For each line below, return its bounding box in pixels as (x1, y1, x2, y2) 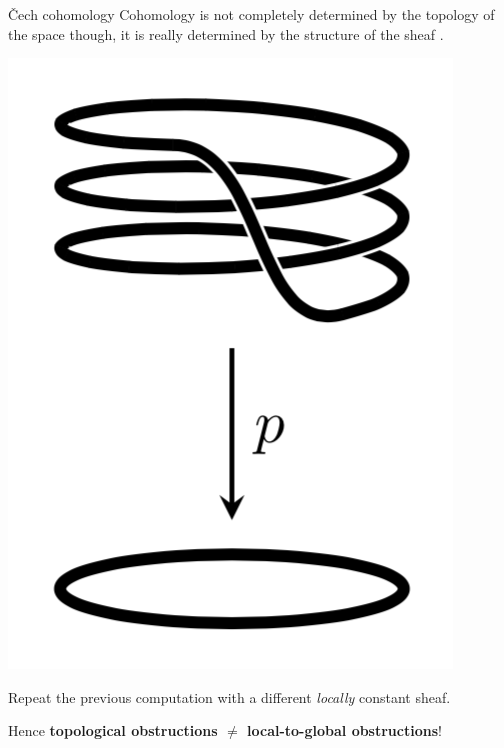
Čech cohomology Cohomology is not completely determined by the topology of (8, 4, 495, 24)
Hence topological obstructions (8, 720, 218, 741)
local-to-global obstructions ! (247, 720, 442, 741)
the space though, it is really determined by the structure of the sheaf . (8, 23, 444, 44)
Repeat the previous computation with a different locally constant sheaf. (8, 686, 451, 707)
